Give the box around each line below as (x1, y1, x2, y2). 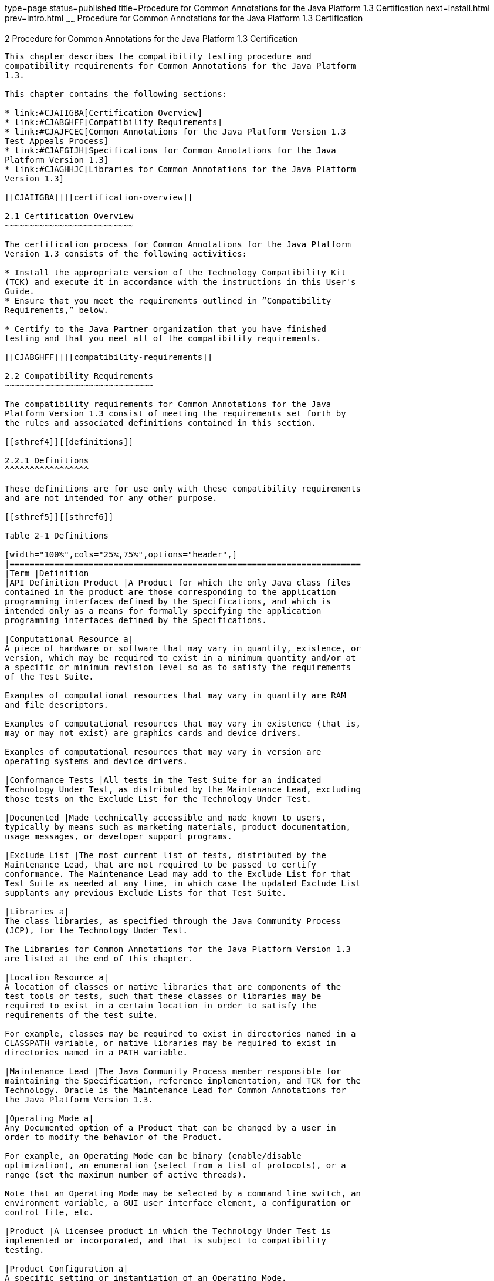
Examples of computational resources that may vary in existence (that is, (5, 718, 361, 728)
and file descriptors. (5, 700, 109, 710)
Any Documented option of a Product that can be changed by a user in (5, 1122, 336, 1132)
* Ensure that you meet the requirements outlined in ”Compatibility (5, 295, 331, 305)
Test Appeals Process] (5, 136, 109, 146)
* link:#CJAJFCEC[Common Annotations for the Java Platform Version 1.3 (5, 126, 346, 136)
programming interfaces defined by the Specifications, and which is (5, 596, 331, 606)
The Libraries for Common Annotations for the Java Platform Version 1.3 (5, 944, 351, 954)
